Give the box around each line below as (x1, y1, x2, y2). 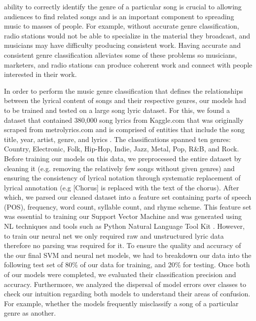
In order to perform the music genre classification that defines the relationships (4, 85, 243, 96)
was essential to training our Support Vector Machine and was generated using (4, 211, 242, 221)
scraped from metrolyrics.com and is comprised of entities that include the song (4, 124, 245, 135)
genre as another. (4, 308, 56, 318)
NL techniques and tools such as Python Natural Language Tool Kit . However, (4, 221, 245, 231)
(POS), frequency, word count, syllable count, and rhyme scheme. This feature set (4, 201, 252, 212)
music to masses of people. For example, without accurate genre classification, (4, 21, 239, 31)
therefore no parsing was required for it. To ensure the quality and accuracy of (4, 240, 241, 250)
